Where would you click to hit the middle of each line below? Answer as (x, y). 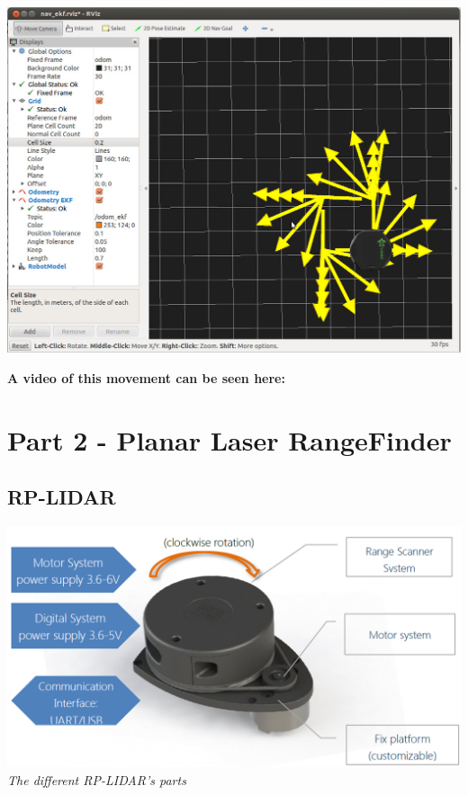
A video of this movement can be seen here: (146, 377)
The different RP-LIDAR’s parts (97, 779)
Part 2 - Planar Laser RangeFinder (229, 439)
